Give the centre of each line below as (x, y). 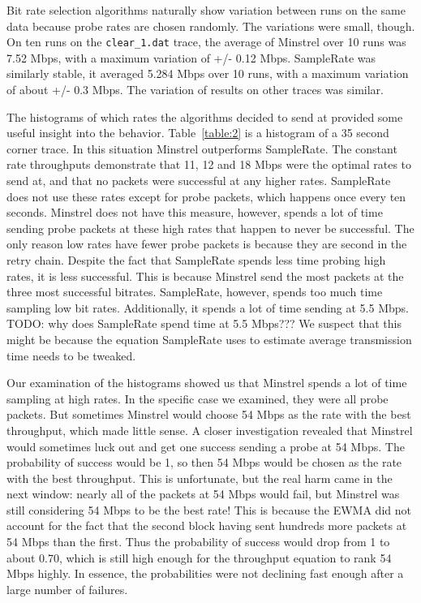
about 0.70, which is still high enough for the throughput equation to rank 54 (199, 557)
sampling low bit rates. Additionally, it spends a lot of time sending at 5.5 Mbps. (208, 307)
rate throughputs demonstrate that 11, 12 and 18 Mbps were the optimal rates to (209, 164)
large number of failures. (67, 589)
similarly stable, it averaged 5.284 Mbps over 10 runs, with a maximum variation (208, 73)
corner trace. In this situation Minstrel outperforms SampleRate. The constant (202, 148)
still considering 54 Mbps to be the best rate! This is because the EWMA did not (209, 509)
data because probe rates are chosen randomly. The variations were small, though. (211, 26)
